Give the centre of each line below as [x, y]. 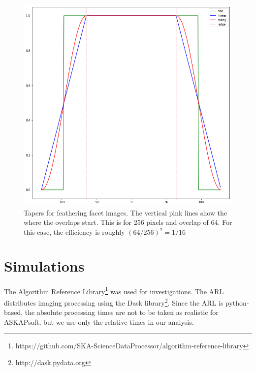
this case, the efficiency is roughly [74, 232]
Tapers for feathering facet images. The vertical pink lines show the [126, 212]
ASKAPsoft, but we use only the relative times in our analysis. [99, 322]
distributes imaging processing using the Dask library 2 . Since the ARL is [114, 302]
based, [14, 312]
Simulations [44, 265]
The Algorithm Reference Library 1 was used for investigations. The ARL [114, 290]
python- [237, 302]
